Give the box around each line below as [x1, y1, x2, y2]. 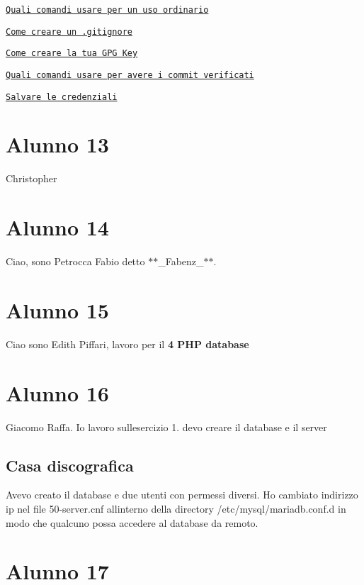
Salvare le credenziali [6, 91, 118, 102]
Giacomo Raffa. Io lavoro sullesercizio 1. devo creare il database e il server [6, 419, 327, 434]
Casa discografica [6, 454, 134, 476]
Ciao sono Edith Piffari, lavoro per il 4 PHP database [6, 336, 249, 351]
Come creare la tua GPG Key [6, 48, 138, 59]
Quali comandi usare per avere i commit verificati [6, 69, 254, 80]
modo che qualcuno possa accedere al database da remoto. [6, 515, 258, 530]
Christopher [6, 171, 57, 186]
